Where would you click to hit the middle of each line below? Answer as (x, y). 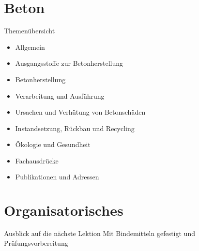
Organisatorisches (64, 210)
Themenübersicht (30, 31)
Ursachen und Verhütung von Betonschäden (80, 112)
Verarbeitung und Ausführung (60, 96)
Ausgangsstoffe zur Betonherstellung (69, 63)
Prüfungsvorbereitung (36, 243)
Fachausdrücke (37, 160)
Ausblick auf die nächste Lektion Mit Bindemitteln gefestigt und (99, 233)
